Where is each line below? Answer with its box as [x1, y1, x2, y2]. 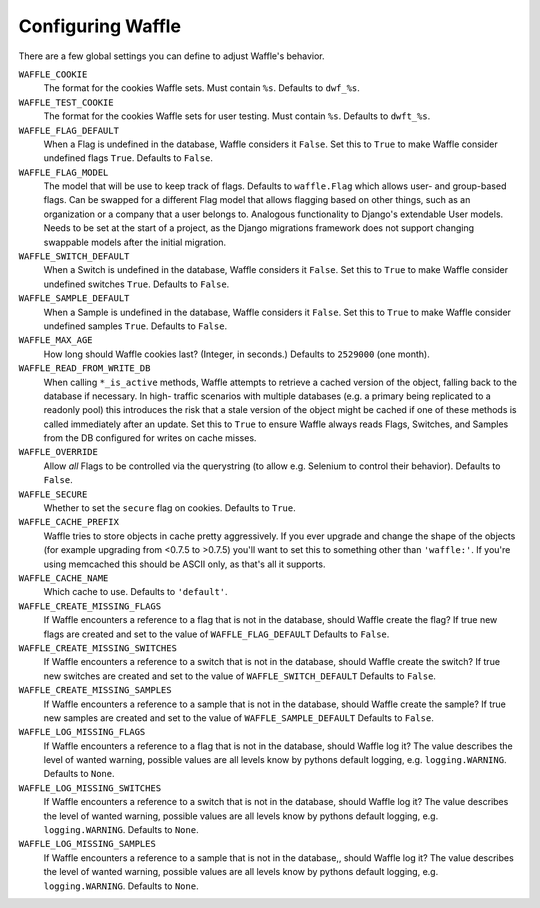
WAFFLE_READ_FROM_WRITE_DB [18, 363, 151, 374]
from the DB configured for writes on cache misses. [43, 432, 257, 444]
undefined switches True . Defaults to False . [43, 278, 230, 290]
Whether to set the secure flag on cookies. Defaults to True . [43, 502, 297, 514]
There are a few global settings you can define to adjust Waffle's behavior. [18, 50, 325, 62]
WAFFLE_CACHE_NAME [18, 573, 109, 584]
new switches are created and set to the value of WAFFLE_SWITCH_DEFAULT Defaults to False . [43, 670, 437, 682]
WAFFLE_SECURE [18, 488, 88, 500]
